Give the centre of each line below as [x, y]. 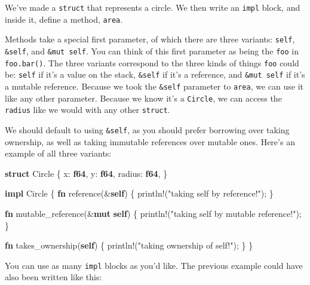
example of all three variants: [58, 153]
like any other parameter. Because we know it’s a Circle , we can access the [143, 98]
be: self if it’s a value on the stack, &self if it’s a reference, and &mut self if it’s [155, 74]
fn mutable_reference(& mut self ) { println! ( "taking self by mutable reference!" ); [153, 213]
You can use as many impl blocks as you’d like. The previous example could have [154, 265]
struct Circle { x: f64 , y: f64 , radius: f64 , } [86, 173]
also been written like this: [53, 277]
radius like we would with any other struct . [88, 110]
